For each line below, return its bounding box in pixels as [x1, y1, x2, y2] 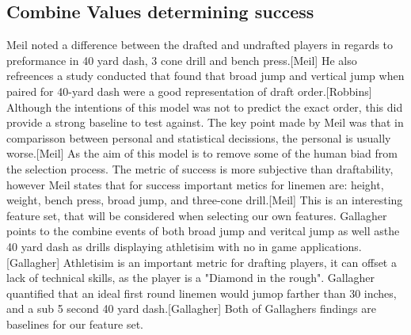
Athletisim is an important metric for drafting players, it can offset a [63, 253, 397, 270]
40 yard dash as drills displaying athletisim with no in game [6, 238, 297, 254]
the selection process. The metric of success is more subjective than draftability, [6, 160, 394, 177]
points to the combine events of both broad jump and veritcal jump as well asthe [6, 223, 400, 239]
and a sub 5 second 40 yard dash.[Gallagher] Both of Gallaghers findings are [6, 300, 376, 317]
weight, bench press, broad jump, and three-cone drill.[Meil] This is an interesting [6, 192, 403, 208]
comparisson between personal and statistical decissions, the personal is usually [6, 129, 391, 146]
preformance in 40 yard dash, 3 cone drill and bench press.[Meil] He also [6, 51, 357, 68]
